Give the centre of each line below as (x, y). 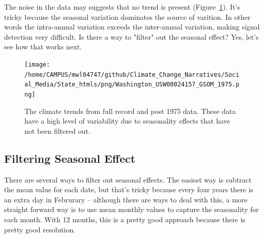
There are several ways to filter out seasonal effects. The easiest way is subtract (128, 179)
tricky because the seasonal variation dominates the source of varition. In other (127, 17)
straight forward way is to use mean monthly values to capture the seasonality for (131, 209)
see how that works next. (43, 47)
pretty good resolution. (40, 229)
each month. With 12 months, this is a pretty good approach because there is (125, 219)
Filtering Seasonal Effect (70, 158)
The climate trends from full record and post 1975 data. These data (130, 111)
